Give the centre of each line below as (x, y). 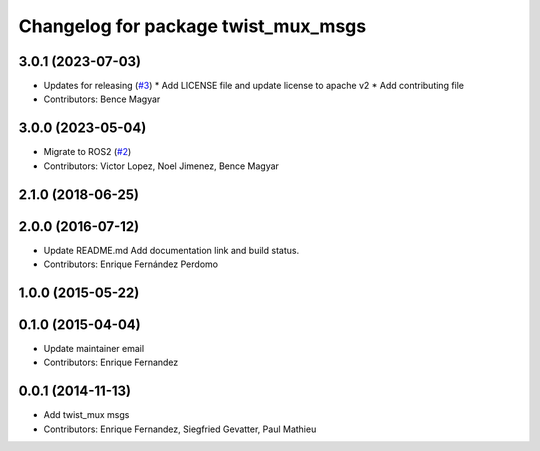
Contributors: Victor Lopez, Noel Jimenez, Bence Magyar (161, 166)
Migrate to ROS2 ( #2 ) (87, 152)
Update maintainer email (94, 348)
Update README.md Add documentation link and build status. (171, 250)
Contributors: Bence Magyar (102, 99)
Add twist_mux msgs (86, 415)
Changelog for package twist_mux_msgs (192, 26)
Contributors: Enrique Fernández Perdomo (131, 264)
